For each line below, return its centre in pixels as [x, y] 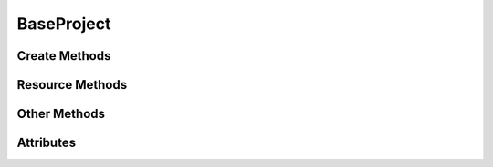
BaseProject [64, 24]
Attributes [47, 143]
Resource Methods [72, 85]
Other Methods [61, 114]
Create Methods [64, 56]
